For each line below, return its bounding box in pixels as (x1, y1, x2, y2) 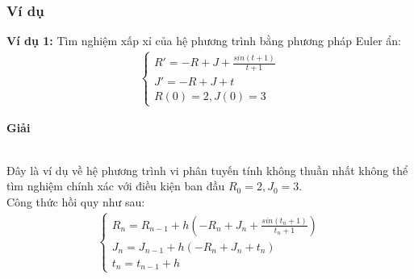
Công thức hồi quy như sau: (6, 194, 145, 210)
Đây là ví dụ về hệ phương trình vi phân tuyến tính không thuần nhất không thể (6, 161, 408, 178)
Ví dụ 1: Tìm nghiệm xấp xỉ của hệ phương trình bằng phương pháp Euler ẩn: (6, 32, 402, 49)
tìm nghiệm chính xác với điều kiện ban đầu (6, 177, 225, 194)
